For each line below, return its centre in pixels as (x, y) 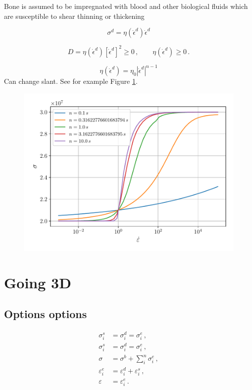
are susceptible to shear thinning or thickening (74, 16)
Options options (46, 314)
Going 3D (38, 282)
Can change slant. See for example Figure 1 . (71, 81)
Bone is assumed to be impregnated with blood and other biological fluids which (126, 6)
